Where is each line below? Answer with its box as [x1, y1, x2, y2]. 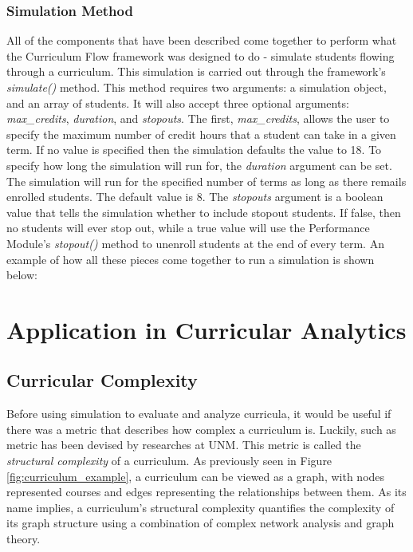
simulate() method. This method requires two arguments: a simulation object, [6, 79, 387, 95]
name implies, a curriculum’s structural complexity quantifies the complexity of [6, 499, 395, 515]
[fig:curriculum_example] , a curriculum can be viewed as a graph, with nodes [6, 467, 385, 484]
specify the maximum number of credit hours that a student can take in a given [6, 125, 396, 142]
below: [6, 266, 37, 283]
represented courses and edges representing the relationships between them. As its [6, 483, 407, 500]
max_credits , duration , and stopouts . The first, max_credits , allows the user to [6, 110, 390, 127]
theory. [6, 530, 41, 547]
